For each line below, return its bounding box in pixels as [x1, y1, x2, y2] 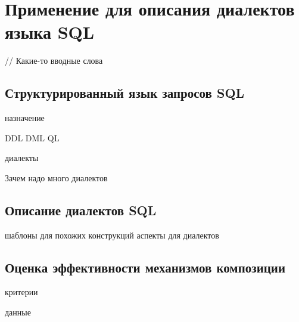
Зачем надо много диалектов [5, 171, 108, 184]
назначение [5, 112, 45, 124]
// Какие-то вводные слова [5, 54, 103, 67]
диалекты [5, 151, 39, 164]
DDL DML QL [5, 131, 60, 144]
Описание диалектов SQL [5, 200, 157, 219]
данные [5, 306, 31, 318]
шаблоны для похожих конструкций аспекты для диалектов [5, 228, 219, 241]
